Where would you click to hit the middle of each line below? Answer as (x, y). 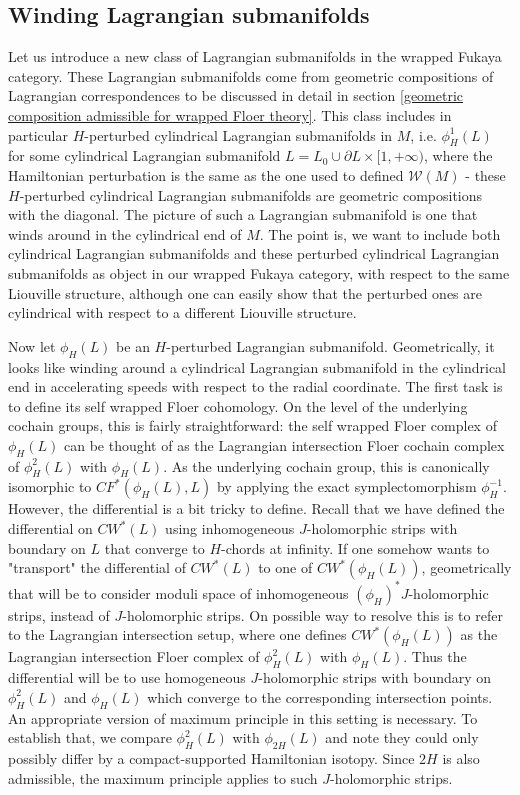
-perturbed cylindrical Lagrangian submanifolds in (238, 134)
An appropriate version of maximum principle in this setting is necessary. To (243, 717)
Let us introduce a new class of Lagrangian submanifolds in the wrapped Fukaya (255, 56)
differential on (50, 528)
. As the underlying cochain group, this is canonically (326, 465)
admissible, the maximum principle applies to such (163, 777)
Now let (32, 345)
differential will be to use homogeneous (127, 677)
